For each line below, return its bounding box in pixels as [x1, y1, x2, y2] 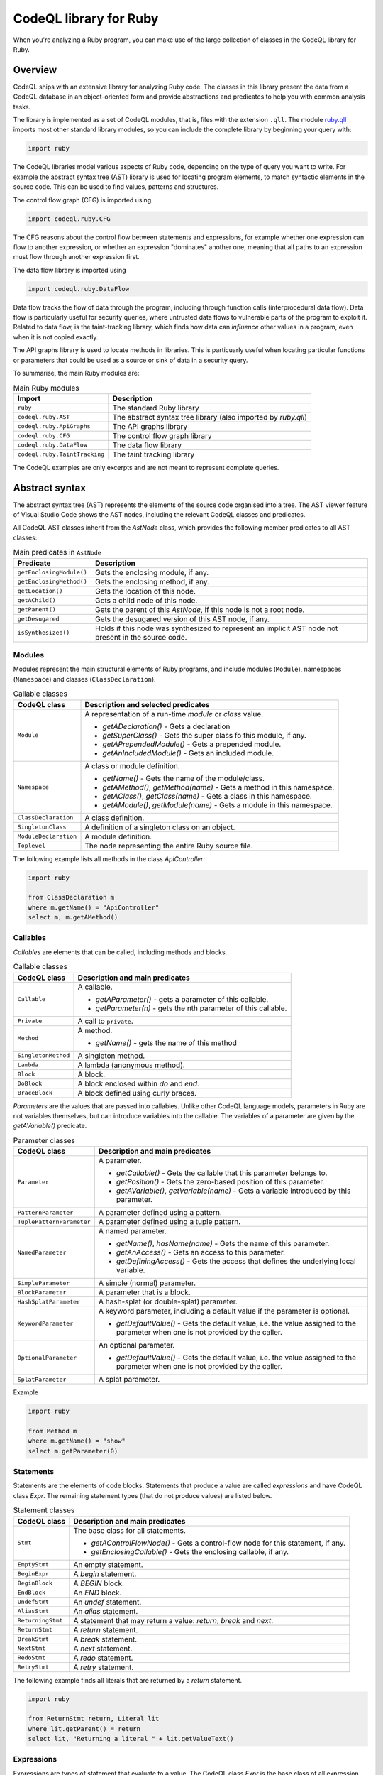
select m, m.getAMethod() [28, 913, 118, 922]
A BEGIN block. [73, 1578, 124, 1588]
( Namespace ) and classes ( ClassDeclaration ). [13, 674, 156, 683]
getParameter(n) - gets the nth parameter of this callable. [95, 1003, 287, 1013]
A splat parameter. [98, 1375, 160, 1384]
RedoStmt [17, 1654, 46, 1661]
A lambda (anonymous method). [77, 1060, 186, 1070]
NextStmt [17, 1644, 46, 1652]
